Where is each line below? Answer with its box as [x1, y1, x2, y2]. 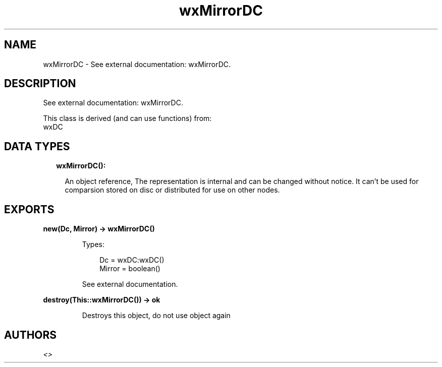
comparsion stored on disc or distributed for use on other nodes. [65, 186, 280, 195]
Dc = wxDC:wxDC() [99, 256, 164, 265]
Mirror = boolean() [99, 264, 160, 273]
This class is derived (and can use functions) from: [43, 114, 212, 123]
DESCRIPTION [4, 77, 76, 90]
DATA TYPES [4, 140, 70, 153]
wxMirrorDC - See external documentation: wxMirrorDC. [43, 59, 231, 69]
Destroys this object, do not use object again [82, 311, 231, 320]
